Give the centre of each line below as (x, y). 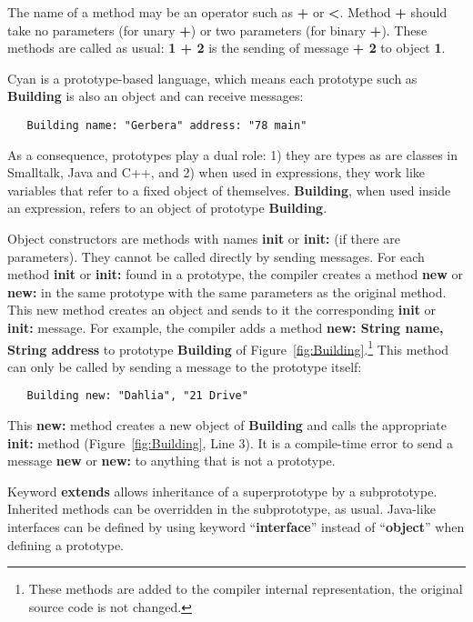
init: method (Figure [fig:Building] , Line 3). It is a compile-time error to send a (230, 442)
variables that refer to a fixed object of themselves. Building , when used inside (229, 190)
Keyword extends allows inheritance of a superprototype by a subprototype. (222, 491)
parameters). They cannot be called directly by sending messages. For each (216, 256)
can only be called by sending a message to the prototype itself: (185, 366)
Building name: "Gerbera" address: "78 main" (167, 125)
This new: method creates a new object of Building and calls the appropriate (227, 425)
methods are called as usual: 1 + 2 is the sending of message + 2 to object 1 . (226, 48)
